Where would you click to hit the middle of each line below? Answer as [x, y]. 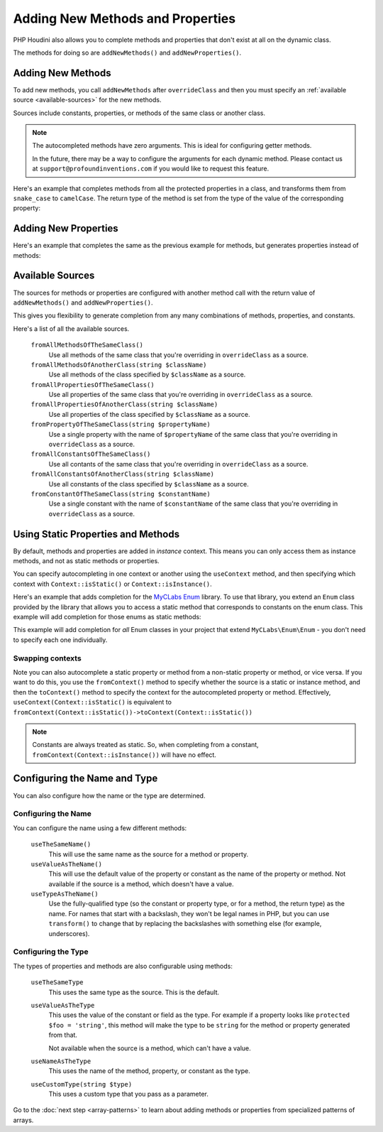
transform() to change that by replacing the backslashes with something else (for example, [185, 924]
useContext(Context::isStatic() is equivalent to [92, 702]
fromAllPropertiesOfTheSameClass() [93, 385]
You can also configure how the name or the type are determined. [109, 795]
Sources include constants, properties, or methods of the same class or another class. [139, 113]
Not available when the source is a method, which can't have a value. [150, 1048]
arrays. [23, 1120]
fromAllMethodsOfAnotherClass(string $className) [119, 365]
